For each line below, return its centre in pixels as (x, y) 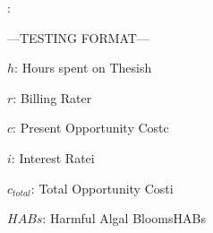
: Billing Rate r (52, 97)
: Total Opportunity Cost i (102, 188)
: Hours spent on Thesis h (83, 68)
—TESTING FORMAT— (78, 37)
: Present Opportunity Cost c (91, 128)
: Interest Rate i (53, 157)
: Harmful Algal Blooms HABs (124, 218)
